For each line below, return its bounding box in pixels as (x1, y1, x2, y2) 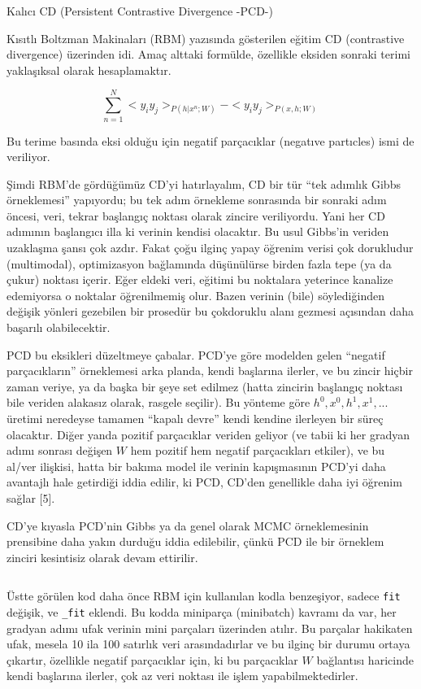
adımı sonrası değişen (7, 442, 113, 459)
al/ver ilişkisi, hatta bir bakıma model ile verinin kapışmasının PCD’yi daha (7, 457, 386, 474)
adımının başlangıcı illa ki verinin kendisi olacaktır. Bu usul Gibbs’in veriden (7, 223, 389, 240)
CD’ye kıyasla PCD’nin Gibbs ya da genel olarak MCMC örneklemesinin (7, 517, 369, 534)
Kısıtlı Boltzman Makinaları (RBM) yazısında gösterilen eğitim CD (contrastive (7, 29, 405, 46)
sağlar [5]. (7, 489, 55, 506)
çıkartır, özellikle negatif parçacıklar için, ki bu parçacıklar (7, 651, 298, 668)
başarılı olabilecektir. (7, 319, 111, 336)
